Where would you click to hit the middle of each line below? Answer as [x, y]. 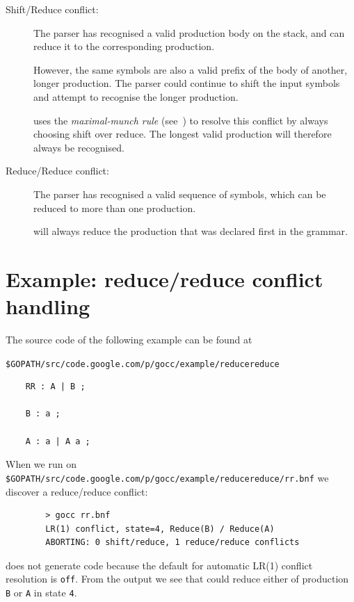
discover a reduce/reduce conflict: [77, 491]
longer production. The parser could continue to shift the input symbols [187, 83]
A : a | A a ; [58, 441]
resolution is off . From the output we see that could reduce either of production [177, 579]
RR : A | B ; [55, 387]
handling [48, 306]
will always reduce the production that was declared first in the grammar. [191, 231]
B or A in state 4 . [41, 593]
